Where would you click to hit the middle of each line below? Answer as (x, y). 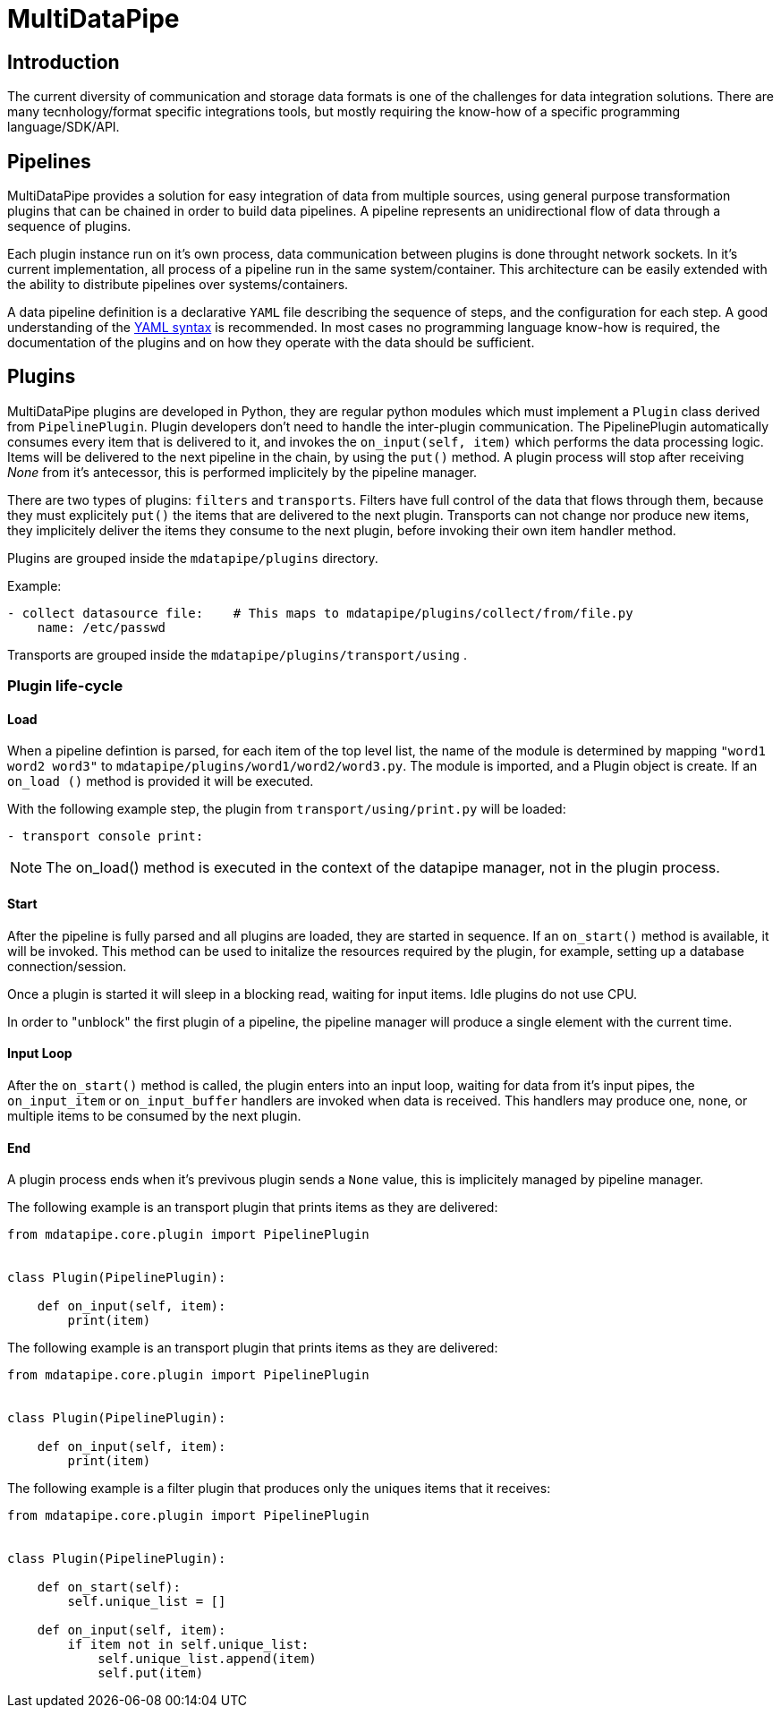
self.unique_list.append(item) (207, 1659)
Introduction (64, 62)
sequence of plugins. (69, 226)
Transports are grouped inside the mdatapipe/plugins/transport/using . (238, 654)
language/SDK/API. (64, 127)
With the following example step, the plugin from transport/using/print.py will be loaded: (287, 809)
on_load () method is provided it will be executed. (161, 781)
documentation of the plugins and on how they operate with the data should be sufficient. (271, 343)
